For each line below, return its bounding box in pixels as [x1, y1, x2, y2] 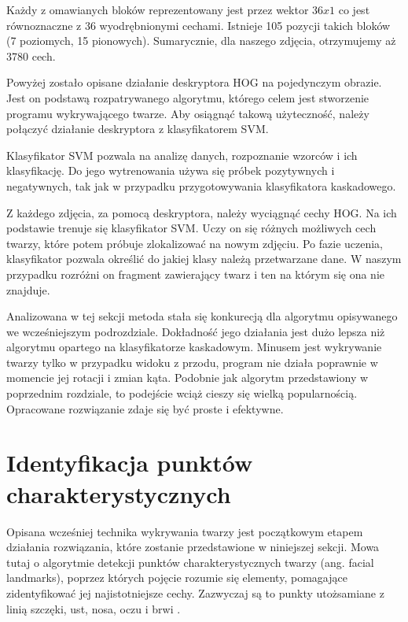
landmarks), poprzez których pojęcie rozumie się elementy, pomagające [6, 569, 347, 586]
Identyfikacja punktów [6, 446, 253, 479]
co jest [338, 2, 370, 17]
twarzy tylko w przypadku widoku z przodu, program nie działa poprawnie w [6, 354, 378, 370]
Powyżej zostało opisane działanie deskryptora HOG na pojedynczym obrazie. [6, 74, 382, 91]
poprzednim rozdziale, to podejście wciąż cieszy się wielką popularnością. [6, 385, 358, 402]
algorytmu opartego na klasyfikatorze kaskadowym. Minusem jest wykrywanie [6, 339, 382, 355]
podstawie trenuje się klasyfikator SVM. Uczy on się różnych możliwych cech [6, 220, 377, 236]
